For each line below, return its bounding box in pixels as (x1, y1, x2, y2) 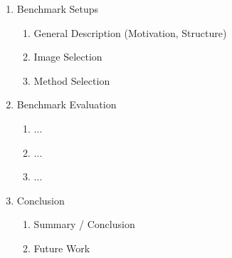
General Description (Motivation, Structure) (33, 25, 227, 40)
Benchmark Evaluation (16, 97, 117, 112)
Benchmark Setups (16, 1, 99, 16)
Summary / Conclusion (33, 217, 135, 232)
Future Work (33, 240, 90, 255)
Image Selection (33, 49, 102, 64)
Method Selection (33, 73, 110, 88)
